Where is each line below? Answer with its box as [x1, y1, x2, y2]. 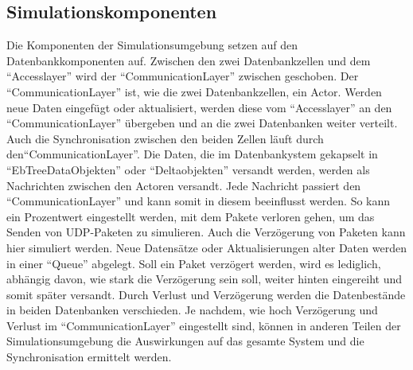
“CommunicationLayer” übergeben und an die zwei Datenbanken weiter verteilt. [6, 115, 398, 131]
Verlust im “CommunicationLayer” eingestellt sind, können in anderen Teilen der [6, 317, 401, 333]
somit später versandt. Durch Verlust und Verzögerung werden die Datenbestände [6, 286, 406, 302]
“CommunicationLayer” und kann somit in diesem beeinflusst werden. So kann [6, 193, 391, 209]
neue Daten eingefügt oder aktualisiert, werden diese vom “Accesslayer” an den [6, 99, 392, 115]
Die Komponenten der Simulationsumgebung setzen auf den [6, 37, 298, 53]
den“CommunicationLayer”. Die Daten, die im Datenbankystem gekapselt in [6, 146, 378, 162]
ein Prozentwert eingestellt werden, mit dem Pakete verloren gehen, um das [6, 208, 375, 224]
